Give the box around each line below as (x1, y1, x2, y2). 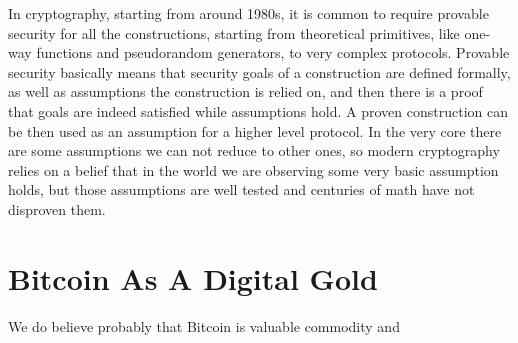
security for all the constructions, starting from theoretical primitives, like (8, 22, 460, 43)
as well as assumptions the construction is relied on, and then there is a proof (8, 81, 483, 102)
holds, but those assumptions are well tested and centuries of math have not (8, 179, 475, 200)
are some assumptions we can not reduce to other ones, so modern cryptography (8, 140, 500, 161)
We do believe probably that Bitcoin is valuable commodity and (8, 315, 400, 336)
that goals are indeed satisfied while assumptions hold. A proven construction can (8, 100, 508, 121)
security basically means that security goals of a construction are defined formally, (8, 61, 511, 82)
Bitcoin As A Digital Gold (8, 257, 378, 298)
